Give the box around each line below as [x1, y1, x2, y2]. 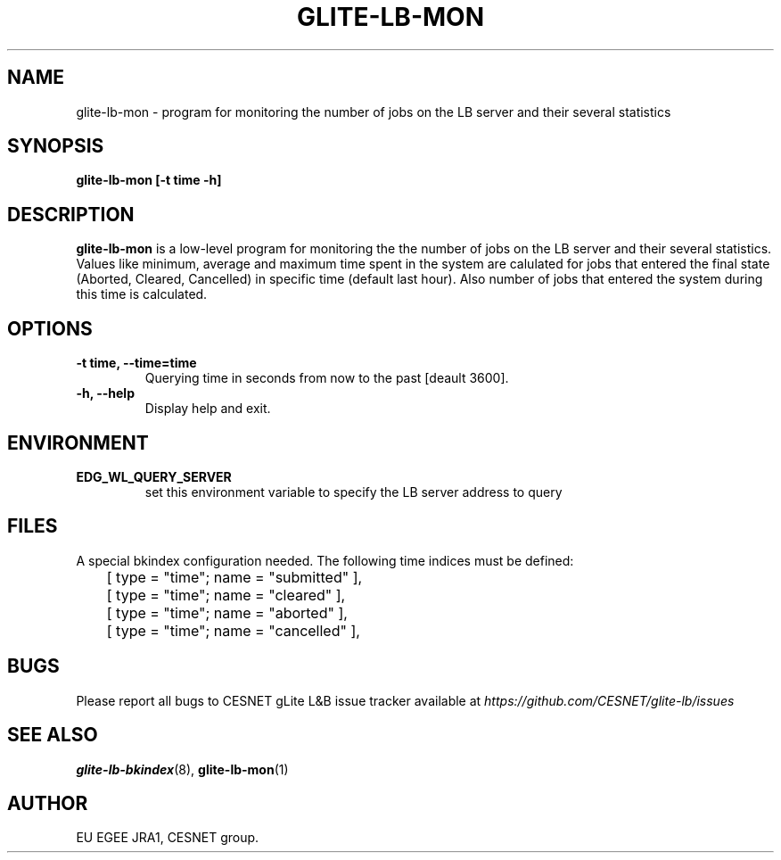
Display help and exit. [144, 401, 271, 417]
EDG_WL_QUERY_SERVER [76, 468, 232, 484]
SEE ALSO [7, 724, 98, 747]
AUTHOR [7, 791, 88, 815]
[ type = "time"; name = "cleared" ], [106, 585, 346, 604]
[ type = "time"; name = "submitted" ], [106, 567, 363, 586]
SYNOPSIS [7, 135, 104, 158]
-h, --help [76, 385, 135, 401]
